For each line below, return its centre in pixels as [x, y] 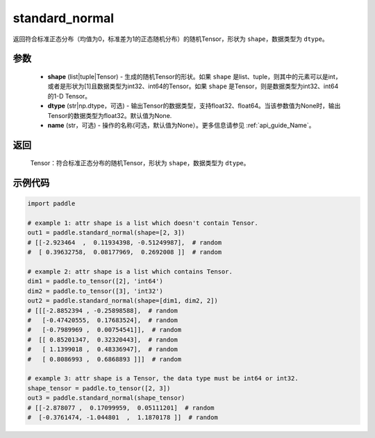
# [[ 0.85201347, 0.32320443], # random [103, 339]
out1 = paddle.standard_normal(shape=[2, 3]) [106, 233]
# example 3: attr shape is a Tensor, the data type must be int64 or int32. [163, 379]
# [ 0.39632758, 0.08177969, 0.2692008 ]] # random [125, 252]
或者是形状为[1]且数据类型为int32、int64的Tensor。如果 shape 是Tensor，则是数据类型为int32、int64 [193, 86]
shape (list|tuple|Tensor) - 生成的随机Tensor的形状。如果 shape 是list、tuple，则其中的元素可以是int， [194, 76]
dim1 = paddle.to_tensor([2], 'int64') [95, 281]
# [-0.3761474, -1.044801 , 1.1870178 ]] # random [123, 417]
